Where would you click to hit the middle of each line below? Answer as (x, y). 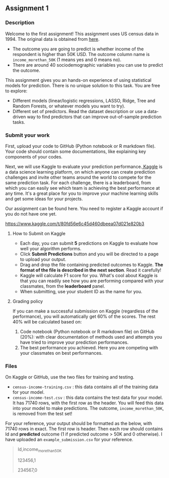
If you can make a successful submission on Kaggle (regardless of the (85, 311)
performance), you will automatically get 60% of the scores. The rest (84, 316)
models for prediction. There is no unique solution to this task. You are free (83, 85)
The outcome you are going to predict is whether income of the (78, 49)
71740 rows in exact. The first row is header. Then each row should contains (84, 429)
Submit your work (27, 135)
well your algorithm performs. (51, 248)
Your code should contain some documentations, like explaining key (76, 151)
